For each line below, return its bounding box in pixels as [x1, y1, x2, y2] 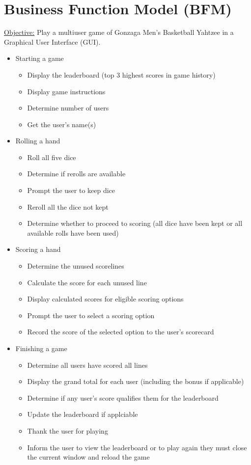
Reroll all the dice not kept [27, 201, 109, 212]
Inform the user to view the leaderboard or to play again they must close [27, 442, 247, 452]
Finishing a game [15, 343, 67, 353]
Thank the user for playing [27, 425, 108, 436]
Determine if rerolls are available [27, 168, 126, 179]
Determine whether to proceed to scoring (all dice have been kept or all [27, 218, 243, 228]
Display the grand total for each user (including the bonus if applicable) [27, 376, 244, 386]
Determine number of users [27, 103, 109, 113]
